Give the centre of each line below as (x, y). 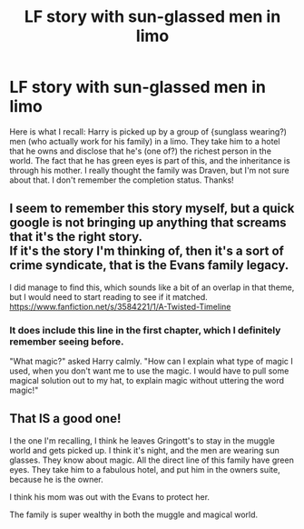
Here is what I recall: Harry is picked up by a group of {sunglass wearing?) (148, 131)
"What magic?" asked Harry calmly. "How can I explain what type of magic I (151, 362)
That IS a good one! (65, 419)
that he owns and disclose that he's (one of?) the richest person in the (141, 151)
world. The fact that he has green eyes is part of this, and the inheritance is (150, 160)
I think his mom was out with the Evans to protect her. (110, 496)
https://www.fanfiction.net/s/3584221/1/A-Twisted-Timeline (120, 306)
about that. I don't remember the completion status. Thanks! (122, 180)
